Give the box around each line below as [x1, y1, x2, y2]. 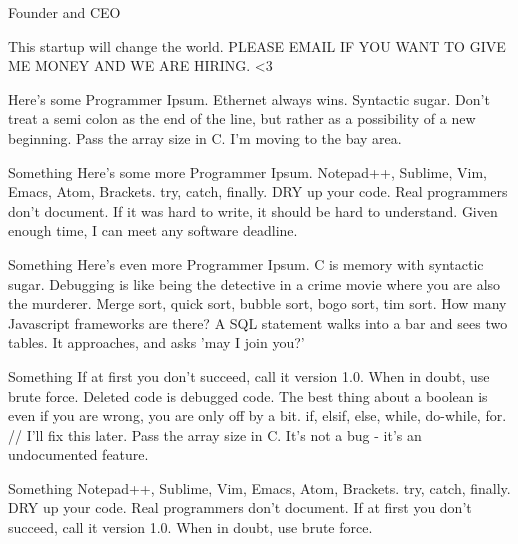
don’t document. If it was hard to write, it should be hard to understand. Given [8, 200, 498, 221]
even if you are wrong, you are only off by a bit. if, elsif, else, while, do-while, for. [8, 405, 507, 426]
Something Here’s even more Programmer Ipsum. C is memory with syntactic [8, 253, 484, 274]
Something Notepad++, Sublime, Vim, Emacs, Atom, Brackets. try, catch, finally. [8, 477, 511, 498]
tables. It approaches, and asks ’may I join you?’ [8, 332, 305, 353]
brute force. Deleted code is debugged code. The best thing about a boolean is [8, 385, 488, 406]
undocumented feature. [8, 444, 149, 465]
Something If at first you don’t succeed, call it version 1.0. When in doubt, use [8, 365, 490, 386]
